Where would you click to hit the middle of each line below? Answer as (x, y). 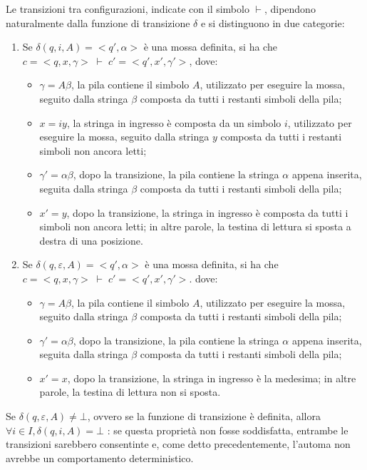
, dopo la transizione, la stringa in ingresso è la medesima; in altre (212, 378)
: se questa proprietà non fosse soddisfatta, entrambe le (228, 430)
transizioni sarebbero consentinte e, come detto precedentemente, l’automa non (178, 444)
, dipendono (290, 9)
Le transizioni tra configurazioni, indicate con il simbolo (128, 9)
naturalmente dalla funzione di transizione (98, 22)
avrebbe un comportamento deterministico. (100, 458)
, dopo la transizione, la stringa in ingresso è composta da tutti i (207, 212)
